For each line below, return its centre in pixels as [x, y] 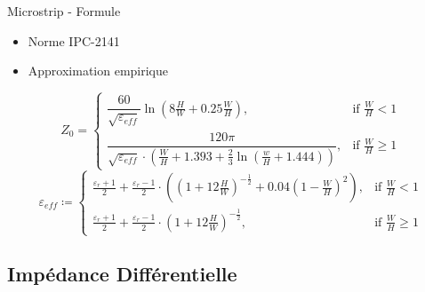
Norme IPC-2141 [74, 40]
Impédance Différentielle [122, 274]
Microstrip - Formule [64, 11]
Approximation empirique [98, 71]
